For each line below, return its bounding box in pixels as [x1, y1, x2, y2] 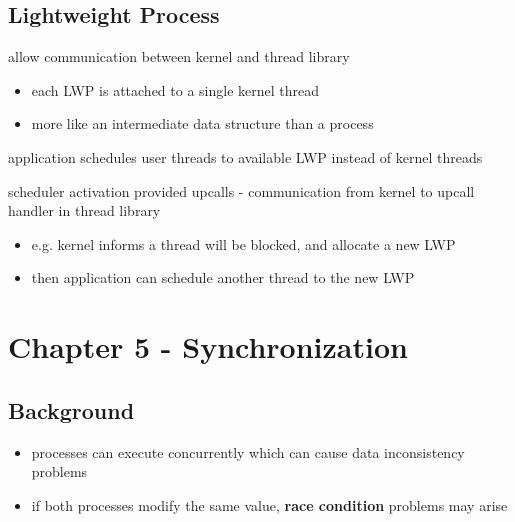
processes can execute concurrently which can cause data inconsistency [31, 441, 465, 462]
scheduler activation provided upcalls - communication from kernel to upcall [8, 180, 475, 201]
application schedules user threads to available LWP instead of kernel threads [8, 146, 483, 167]
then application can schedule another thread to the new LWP [31, 267, 415, 288]
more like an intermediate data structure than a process [31, 113, 374, 134]
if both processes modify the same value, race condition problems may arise [31, 494, 508, 515]
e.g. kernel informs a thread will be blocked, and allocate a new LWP [31, 233, 456, 254]
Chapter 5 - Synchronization [8, 326, 408, 367]
